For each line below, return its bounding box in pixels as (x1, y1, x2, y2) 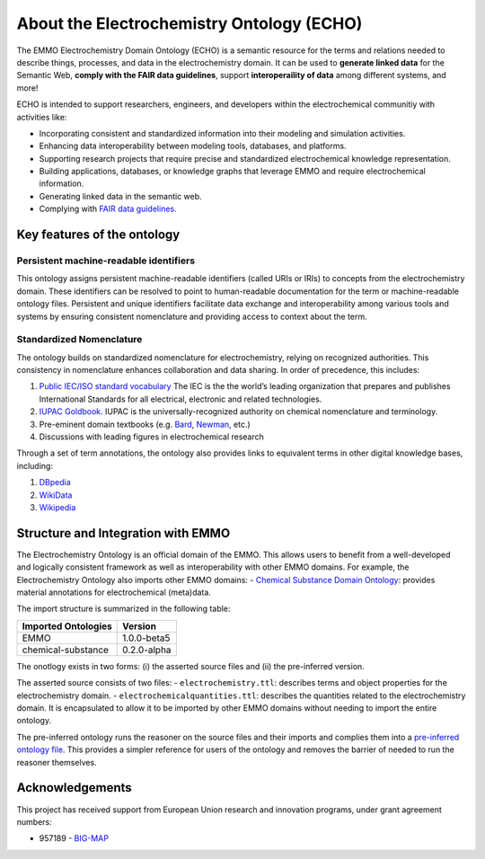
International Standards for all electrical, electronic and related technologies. (39, 394, 322, 404)
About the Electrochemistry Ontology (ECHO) (16, 13, 363, 33)
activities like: (16, 111, 67, 122)
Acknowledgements (16, 780, 132, 795)
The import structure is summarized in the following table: (16, 603, 231, 615)
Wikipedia (39, 502, 76, 512)
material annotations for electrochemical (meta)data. (16, 587, 211, 598)
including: (16, 460, 54, 471)
